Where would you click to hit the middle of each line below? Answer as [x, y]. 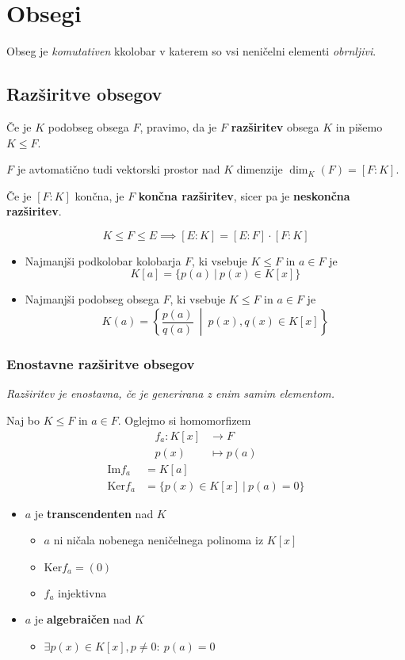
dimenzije [260, 169]
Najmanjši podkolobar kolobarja [103, 260]
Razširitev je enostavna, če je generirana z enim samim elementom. [171, 393]
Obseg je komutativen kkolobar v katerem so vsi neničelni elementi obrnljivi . [191, 51]
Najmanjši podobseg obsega [92, 299]
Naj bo [23, 420]
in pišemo [359, 126]
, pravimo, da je [178, 126]
